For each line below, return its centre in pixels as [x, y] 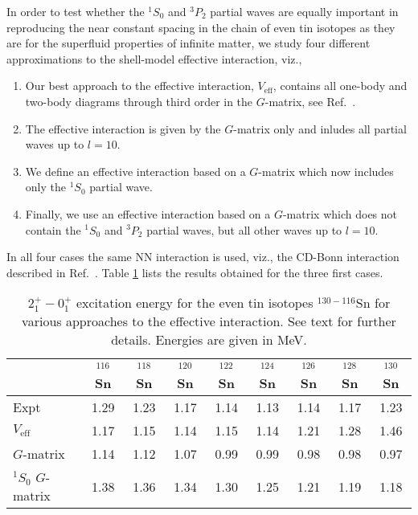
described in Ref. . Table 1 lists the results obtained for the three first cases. [195, 272]
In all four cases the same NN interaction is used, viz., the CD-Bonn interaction [203, 257]
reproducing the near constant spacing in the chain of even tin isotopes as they [201, 27]
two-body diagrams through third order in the [139, 101]
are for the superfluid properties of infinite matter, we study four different [189, 43]
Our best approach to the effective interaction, [139, 86]
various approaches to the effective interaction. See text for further [209, 321]
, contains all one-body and [340, 86]
